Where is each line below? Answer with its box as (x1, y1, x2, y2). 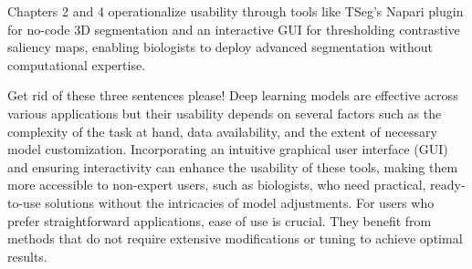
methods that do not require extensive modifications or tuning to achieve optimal (7, 229, 463, 248)
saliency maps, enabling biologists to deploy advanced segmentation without (7, 37, 433, 57)
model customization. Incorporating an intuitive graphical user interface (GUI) (7, 140, 448, 159)
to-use (7, 192, 41, 212)
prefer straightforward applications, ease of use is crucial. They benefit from (7, 211, 432, 230)
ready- (430, 175, 466, 194)
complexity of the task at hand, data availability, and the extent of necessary (7, 121, 437, 140)
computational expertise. (7, 55, 146, 74)
